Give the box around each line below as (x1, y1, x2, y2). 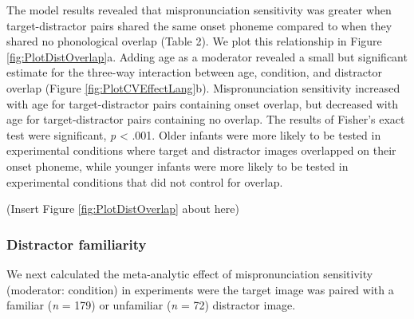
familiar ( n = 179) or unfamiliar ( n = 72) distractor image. (6, 297, 296, 313)
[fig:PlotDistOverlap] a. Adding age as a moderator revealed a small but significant (6, 48, 408, 65)
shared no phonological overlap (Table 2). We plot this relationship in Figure (6, 33, 382, 49)
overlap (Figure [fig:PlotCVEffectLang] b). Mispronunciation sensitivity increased (6, 79, 400, 96)
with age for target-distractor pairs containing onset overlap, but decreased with (6, 95, 398, 112)
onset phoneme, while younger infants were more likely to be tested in (6, 157, 349, 174)
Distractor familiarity (6, 234, 147, 254)
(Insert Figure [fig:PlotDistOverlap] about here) (6, 200, 239, 217)
